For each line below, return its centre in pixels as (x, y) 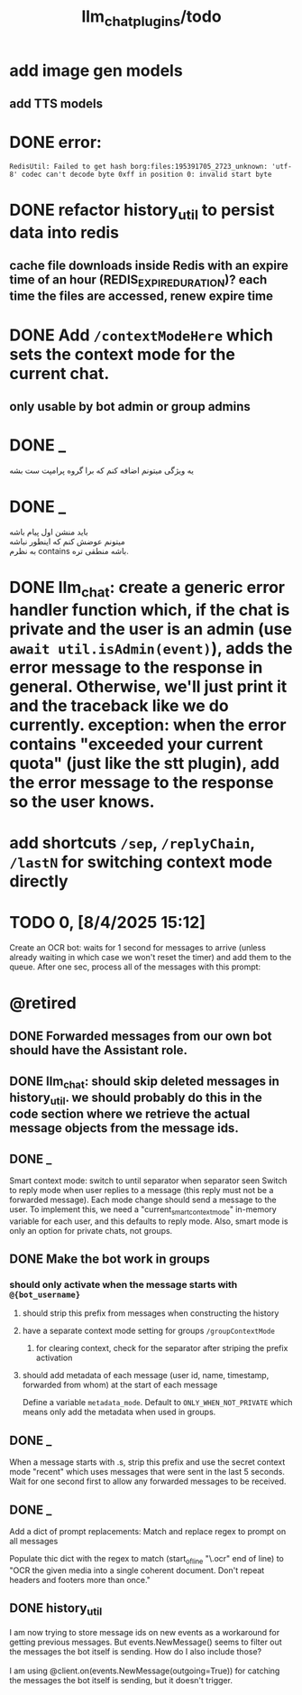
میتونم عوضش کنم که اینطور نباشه (67, 541)
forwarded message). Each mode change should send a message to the (143, 1199)
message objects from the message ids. (124, 1129)
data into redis (64, 232)
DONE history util (56, 1609)
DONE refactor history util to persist (142, 212)
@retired (43, 1003)
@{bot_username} (45, 1295)
